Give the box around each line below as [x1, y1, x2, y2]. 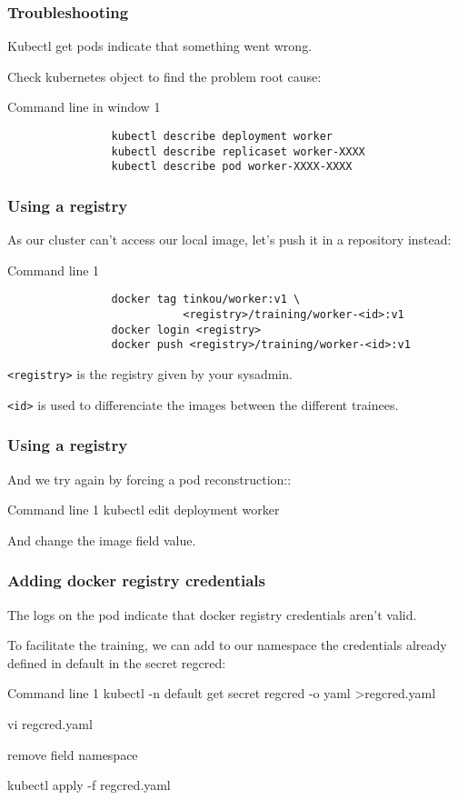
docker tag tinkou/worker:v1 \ [111, 293, 301, 306]
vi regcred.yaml [7, 714, 93, 733]
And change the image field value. [7, 530, 196, 549]
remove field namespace [7, 745, 138, 764]
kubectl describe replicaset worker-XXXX [111, 145, 365, 158]
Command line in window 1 [7, 97, 161, 116]
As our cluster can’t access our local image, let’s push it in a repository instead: [7, 230, 452, 249]
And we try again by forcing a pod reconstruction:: [7, 469, 292, 488]
